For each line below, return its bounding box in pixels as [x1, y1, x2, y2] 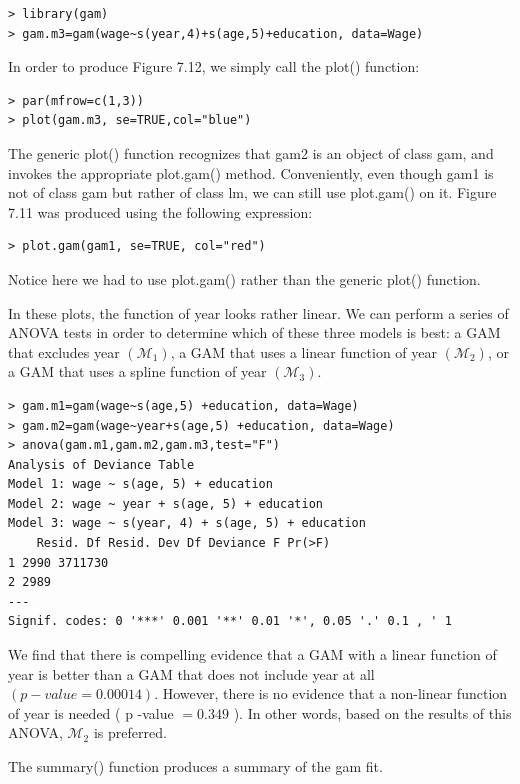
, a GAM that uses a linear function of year [170, 341, 437, 362]
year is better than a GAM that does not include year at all [8, 663, 375, 684]
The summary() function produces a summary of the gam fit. [8, 756, 383, 776]
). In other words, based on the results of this [233, 702, 512, 723]
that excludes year [8, 341, 120, 362]
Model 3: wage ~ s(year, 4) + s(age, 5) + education [8, 516, 366, 531]
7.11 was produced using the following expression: [8, 201, 313, 222]
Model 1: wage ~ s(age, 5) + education [8, 477, 273, 492]
